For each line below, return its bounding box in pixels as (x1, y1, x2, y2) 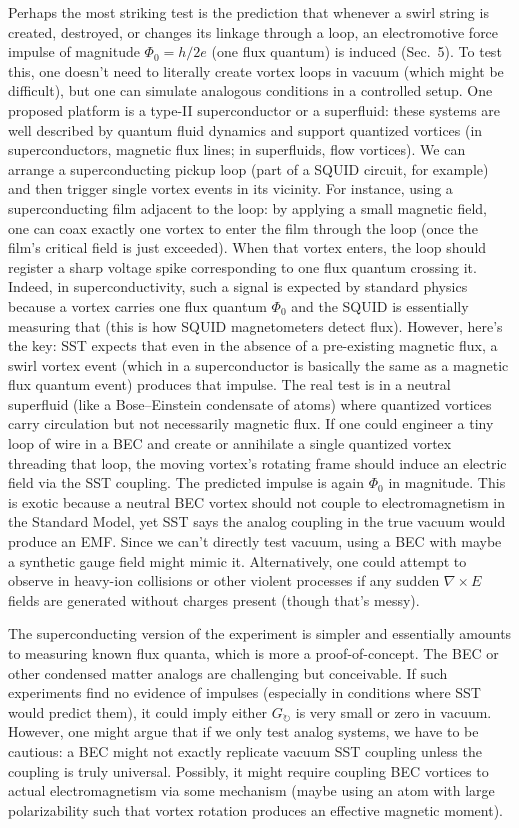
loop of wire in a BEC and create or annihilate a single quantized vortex (8, 433, 452, 454)
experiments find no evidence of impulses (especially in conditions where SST (8, 682, 481, 703)
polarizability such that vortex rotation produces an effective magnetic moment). (8, 799, 503, 820)
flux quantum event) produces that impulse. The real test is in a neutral (8, 374, 451, 395)
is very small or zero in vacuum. (295, 701, 492, 722)
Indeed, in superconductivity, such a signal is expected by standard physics (8, 276, 468, 297)
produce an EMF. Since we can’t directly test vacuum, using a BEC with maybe (8, 531, 502, 552)
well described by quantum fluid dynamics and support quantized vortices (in (8, 119, 483, 140)
